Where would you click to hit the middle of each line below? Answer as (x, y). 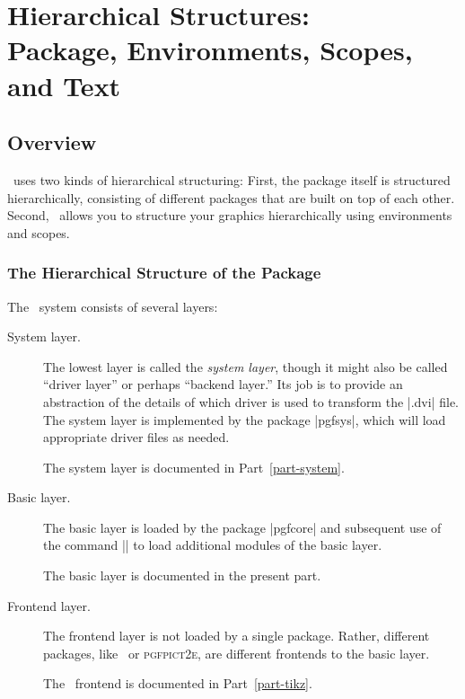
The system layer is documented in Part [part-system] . (194, 467)
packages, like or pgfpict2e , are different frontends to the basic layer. (237, 653)
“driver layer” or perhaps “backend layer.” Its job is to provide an (223, 384)
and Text (64, 85)
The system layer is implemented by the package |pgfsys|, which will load (245, 419)
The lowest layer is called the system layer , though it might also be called (246, 366)
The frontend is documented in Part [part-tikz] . (178, 683)
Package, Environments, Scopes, (210, 50)
